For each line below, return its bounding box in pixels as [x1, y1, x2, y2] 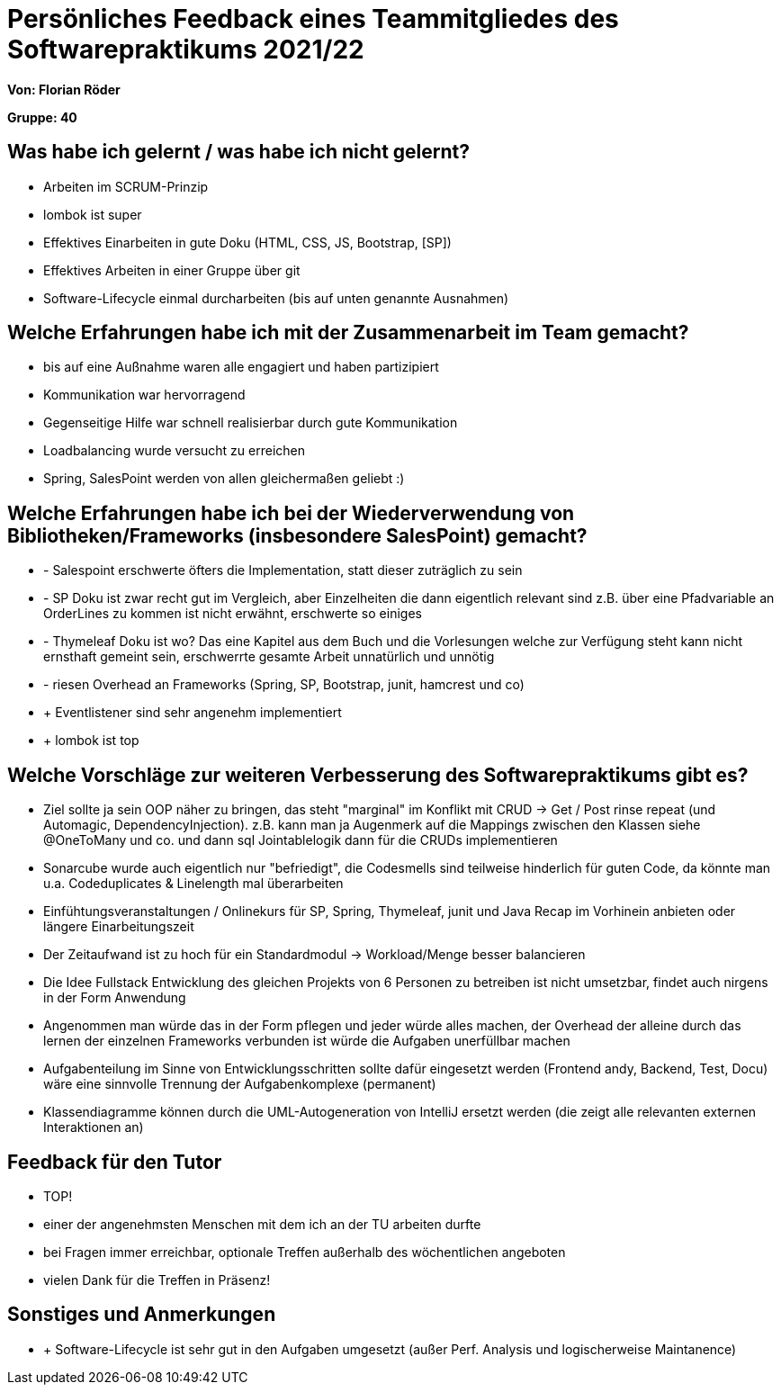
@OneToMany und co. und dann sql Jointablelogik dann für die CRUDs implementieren [43, 832, 558, 849]
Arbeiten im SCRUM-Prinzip [43, 178, 209, 194]
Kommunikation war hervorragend [43, 387, 246, 403]
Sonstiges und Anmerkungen [7, 1303, 276, 1326]
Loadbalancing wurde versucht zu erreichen [43, 443, 305, 459]
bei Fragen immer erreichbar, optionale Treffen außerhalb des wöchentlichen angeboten [43, 1244, 566, 1260]
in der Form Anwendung [43, 990, 186, 1006]
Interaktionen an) [43, 1119, 144, 1136]
